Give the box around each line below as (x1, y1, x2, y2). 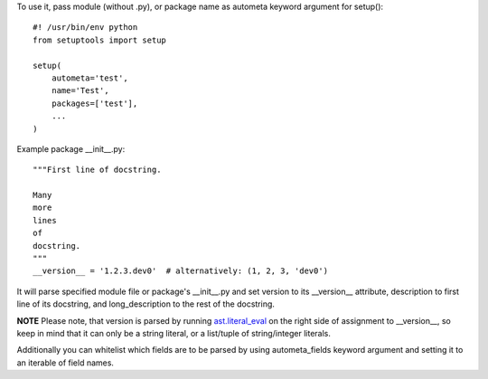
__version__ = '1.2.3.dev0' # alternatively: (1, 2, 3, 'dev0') (33, 266, 329, 276)
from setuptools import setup (33, 34, 167, 45)
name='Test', (51, 86, 109, 96)
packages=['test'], (51, 98, 138, 109)
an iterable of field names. (16, 357, 115, 368)
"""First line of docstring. (33, 165, 162, 175)
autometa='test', (51, 72, 128, 83)
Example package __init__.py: (16, 143, 126, 154)
